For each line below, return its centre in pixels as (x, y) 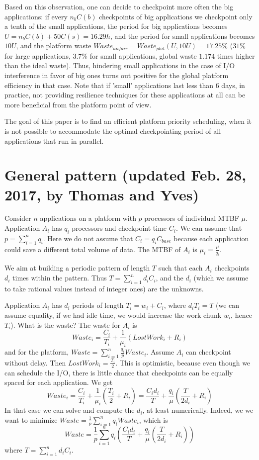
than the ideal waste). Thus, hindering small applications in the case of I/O (120, 65)
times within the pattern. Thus (60, 278)
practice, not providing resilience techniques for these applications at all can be (125, 95)
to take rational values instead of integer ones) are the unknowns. (104, 288)
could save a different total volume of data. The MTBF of (93, 249)
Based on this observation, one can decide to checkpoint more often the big (119, 6)
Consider (18, 218)
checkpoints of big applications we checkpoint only (176, 16)
